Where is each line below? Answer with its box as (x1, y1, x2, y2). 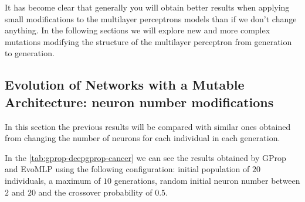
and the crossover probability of (38, 186, 152, 198)
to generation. (5, 47, 55, 59)
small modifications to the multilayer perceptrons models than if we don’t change (5, 12, 297, 25)
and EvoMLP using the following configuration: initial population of (5, 163, 250, 175)
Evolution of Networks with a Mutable (5, 76, 245, 94)
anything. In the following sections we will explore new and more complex (5, 24, 270, 36)
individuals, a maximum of (5, 174, 101, 186)
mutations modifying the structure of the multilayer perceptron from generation (5, 35, 292, 47)
